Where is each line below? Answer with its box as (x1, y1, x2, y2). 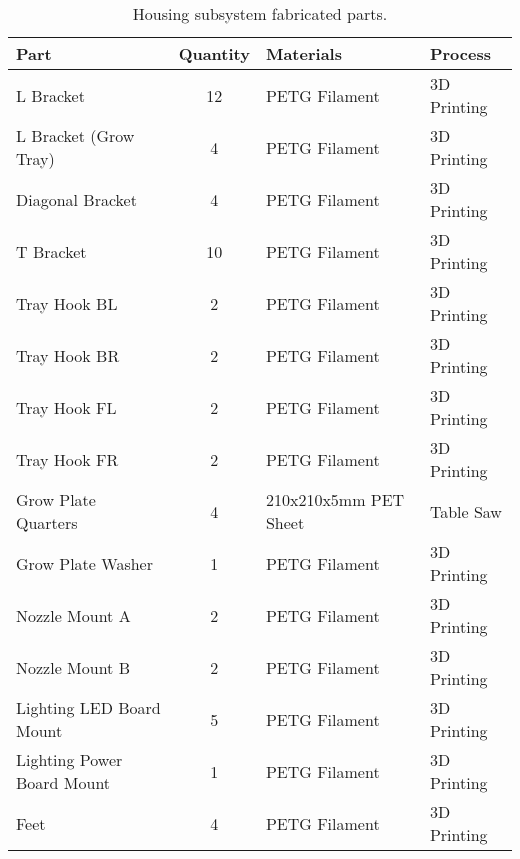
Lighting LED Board (16, 696, 161, 719)
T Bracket (16, 239, 87, 263)
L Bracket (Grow (16, 124, 135, 147)
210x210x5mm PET (265, 488, 405, 511)
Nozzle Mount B (16, 655, 130, 679)
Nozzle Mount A (16, 603, 131, 627)
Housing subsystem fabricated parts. (132, 2, 388, 25)
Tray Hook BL (16, 291, 118, 315)
